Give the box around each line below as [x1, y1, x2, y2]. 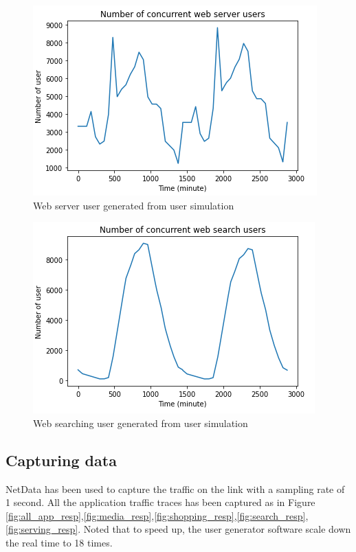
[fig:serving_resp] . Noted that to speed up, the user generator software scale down [5, 522, 351, 536]
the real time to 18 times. [5, 535, 113, 549]
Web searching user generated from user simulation [33, 415, 248, 430]
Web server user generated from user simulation [33, 198, 234, 212]
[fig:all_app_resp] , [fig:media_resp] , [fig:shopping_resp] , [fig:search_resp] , [5, 508, 309, 522]
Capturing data [5, 449, 117, 470]
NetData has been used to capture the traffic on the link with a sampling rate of [5, 481, 345, 496]
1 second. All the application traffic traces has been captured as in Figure [5, 495, 315, 509]
